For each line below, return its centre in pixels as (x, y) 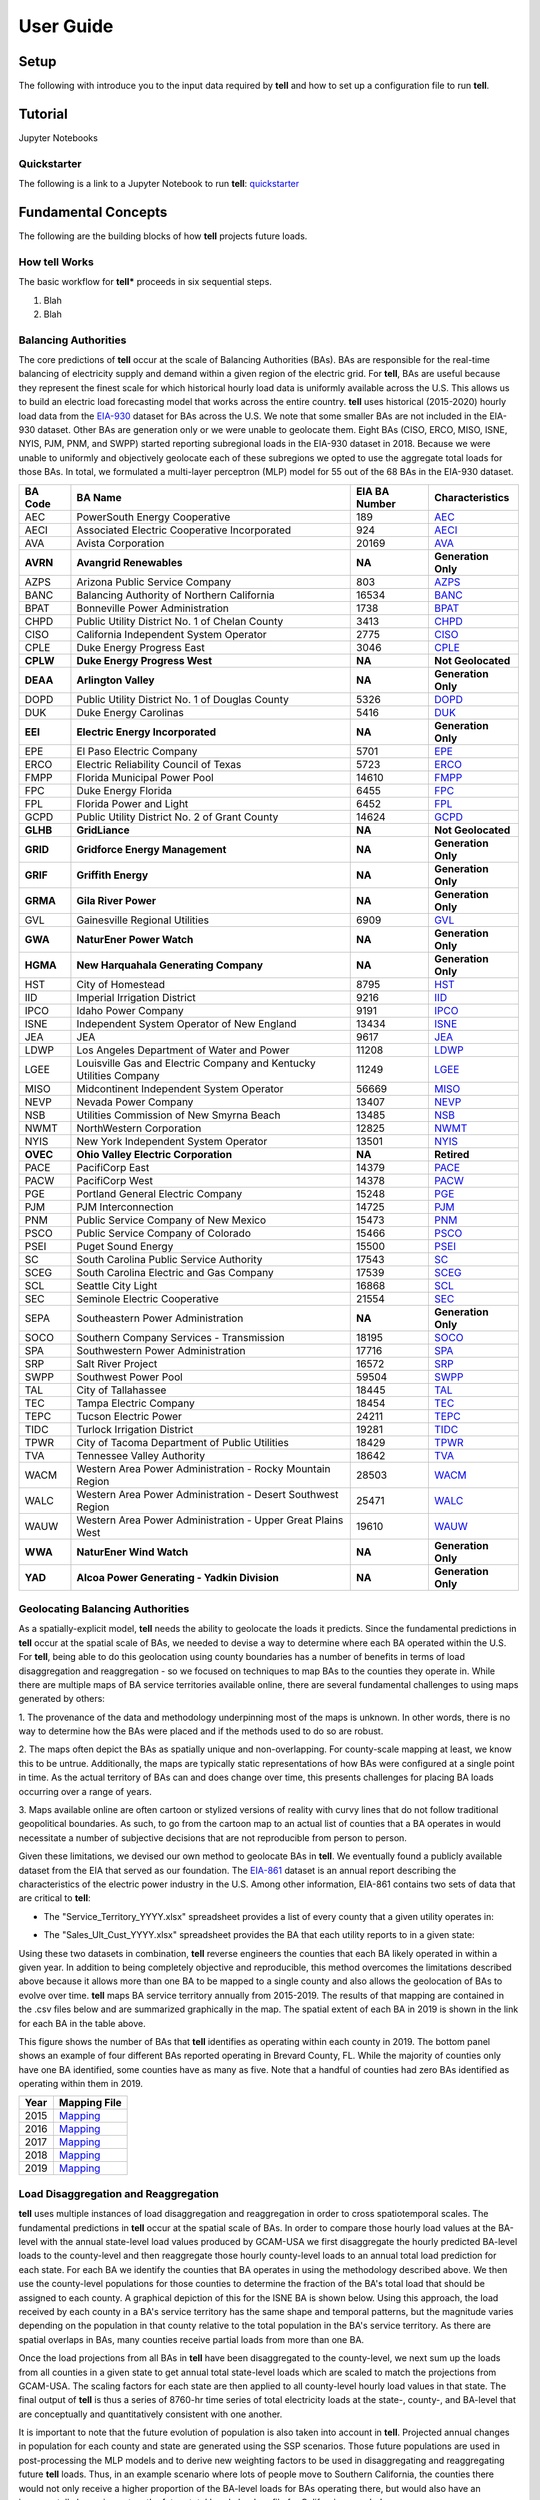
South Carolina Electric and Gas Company (175, 1272)
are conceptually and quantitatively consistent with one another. (150, 2414)
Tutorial (43, 113)
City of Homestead (120, 984)
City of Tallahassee (121, 1390)
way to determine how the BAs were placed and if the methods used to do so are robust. (201, 1731)
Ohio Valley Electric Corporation (154, 1154)
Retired (452, 1154)
